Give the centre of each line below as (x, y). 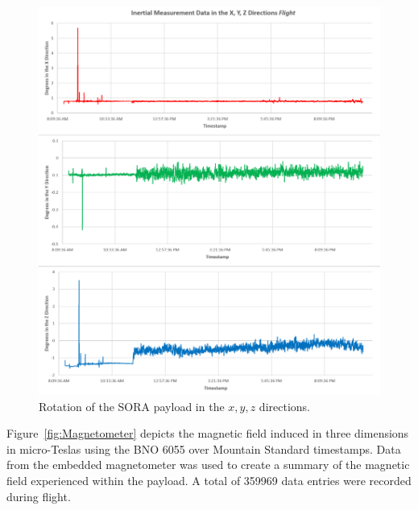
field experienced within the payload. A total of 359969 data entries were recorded (209, 480)
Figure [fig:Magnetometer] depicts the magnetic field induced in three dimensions (208, 433)
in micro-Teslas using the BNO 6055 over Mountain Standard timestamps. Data (204, 448)
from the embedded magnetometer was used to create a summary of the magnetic (208, 465)
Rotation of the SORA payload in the (132, 406)
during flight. (39, 496)
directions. (284, 406)
